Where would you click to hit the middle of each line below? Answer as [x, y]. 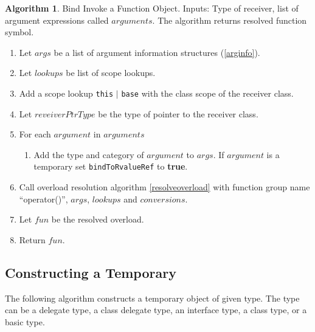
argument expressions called [57, 20]
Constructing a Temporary [91, 272]
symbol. [19, 32]
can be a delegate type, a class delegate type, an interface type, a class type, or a [156, 310]
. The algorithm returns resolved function [230, 20]
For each [35, 134]
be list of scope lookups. [111, 73]
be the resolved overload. [98, 219]
